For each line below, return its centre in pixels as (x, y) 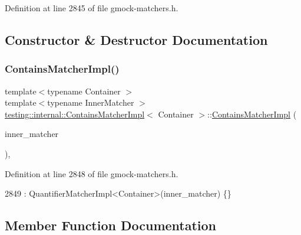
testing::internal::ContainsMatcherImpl (75, 114)
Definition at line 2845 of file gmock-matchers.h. (92, 8)
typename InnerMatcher (91, 102)
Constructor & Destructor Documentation (136, 39)
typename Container (84, 91)
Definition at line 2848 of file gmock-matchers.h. (92, 173)
